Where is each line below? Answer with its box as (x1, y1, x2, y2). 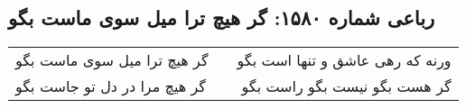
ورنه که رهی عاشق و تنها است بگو (237, 49, 452, 71)
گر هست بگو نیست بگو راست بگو (241, 76, 452, 97)
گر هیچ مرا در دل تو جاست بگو (15, 76, 206, 97)
